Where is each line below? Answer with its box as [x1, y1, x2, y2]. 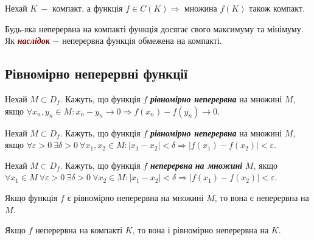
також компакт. [249, 2, 305, 14]
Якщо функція [5, 191, 58, 203]
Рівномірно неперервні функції [5, 64, 187, 83]
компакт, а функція [52, 2, 123, 14]
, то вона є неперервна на [214, 191, 309, 203]
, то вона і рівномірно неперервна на [132, 224, 269, 236]
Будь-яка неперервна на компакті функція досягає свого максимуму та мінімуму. [5, 22, 304, 35]
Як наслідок [5, 34, 50, 47]
